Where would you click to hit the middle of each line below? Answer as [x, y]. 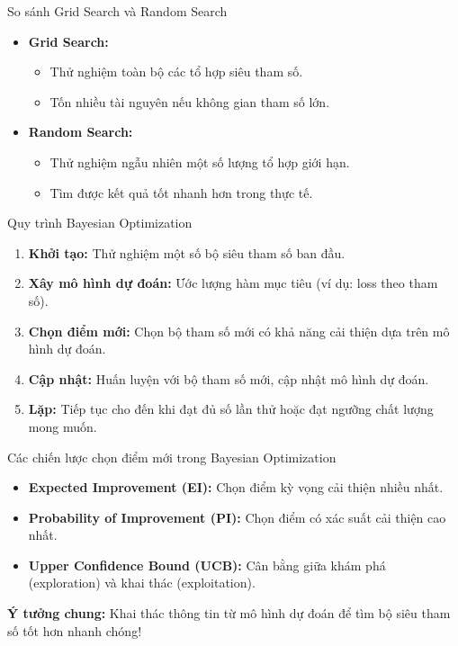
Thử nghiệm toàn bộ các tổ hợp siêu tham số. [176, 72]
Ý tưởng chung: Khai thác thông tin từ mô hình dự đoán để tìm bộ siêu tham [229, 613]
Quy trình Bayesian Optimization [100, 223]
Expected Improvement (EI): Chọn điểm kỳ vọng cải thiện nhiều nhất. [236, 487]
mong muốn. [63, 426]
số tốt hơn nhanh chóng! [75, 630]
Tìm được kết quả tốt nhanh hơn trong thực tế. [181, 192]
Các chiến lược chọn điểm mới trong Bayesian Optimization [172, 457]
